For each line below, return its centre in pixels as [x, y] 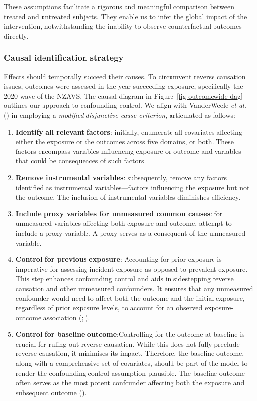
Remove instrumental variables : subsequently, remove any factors [121, 177]
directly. [16, 35]
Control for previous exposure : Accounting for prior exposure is [119, 259]
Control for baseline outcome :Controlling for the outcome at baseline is [130, 334]
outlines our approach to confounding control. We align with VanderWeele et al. [125, 105]
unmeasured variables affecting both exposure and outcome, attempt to [124, 223]
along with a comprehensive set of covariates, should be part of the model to [131, 363]
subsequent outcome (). [51, 392]
